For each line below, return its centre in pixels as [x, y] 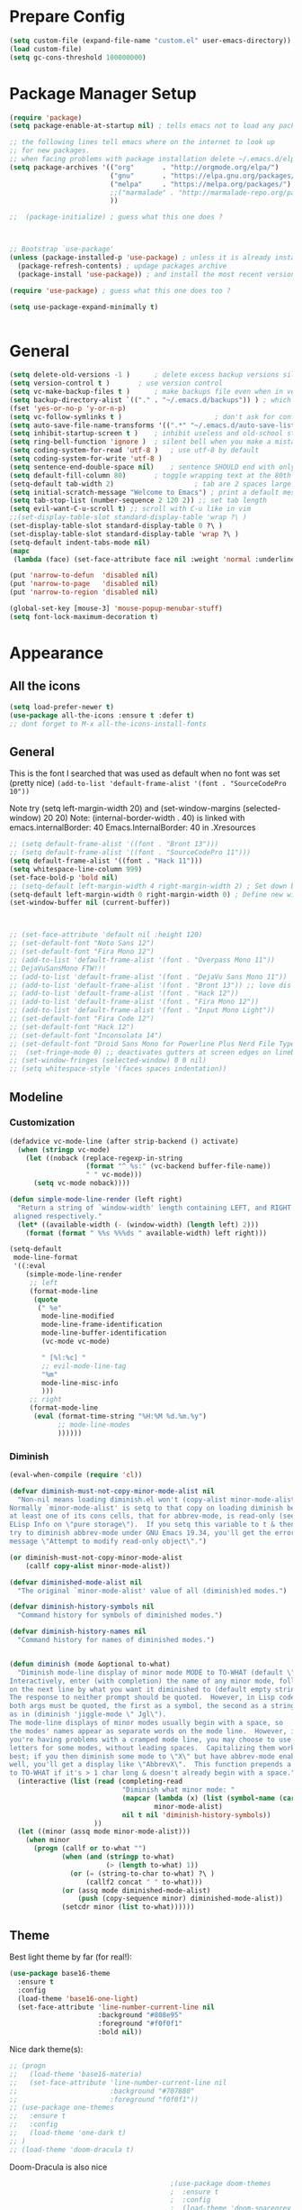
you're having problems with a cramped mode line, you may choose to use [151, 1740]
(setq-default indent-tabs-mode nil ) [80, 543]
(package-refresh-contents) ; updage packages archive [122, 266]
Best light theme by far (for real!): [71, 1957]
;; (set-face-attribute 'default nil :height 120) [106, 935]
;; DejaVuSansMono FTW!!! [58, 968]
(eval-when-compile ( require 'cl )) [76, 1475]
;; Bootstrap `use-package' [62, 250]
